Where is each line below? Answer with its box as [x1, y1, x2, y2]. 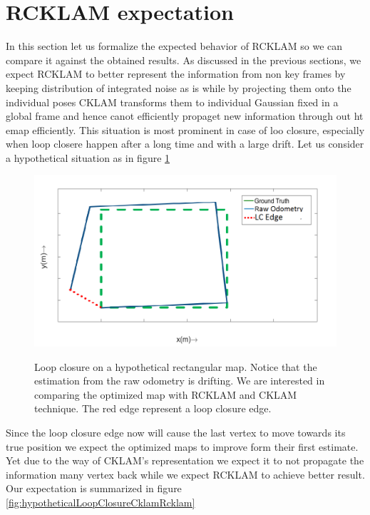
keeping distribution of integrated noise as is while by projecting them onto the [6, 80, 351, 95]
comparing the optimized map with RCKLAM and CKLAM [34, 387, 297, 402]
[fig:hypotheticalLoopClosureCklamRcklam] [6, 495, 195, 510]
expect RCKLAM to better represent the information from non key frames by [6, 66, 346, 81]
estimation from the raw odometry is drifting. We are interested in [34, 373, 325, 388]
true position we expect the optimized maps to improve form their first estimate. [6, 439, 359, 454]
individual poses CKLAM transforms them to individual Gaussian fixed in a [6, 94, 339, 109]
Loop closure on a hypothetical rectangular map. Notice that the [34, 359, 317, 374]
